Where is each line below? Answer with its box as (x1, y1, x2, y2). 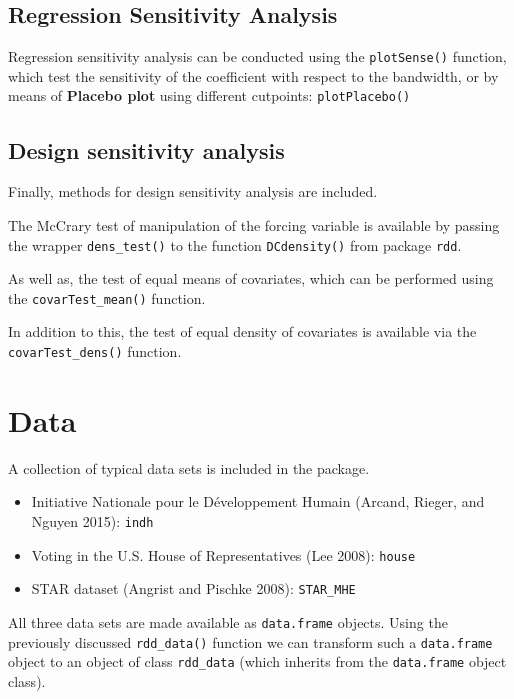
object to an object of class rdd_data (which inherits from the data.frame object (8, 651, 507, 672)
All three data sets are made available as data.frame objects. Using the (8, 611, 448, 632)
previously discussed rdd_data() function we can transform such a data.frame (8, 631, 493, 652)
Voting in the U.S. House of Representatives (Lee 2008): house (31, 544, 416, 565)
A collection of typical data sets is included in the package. (8, 457, 370, 478)
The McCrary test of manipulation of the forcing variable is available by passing (8, 214, 500, 235)
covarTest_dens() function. (8, 341, 182, 361)
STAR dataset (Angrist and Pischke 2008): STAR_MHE (31, 578, 356, 599)
